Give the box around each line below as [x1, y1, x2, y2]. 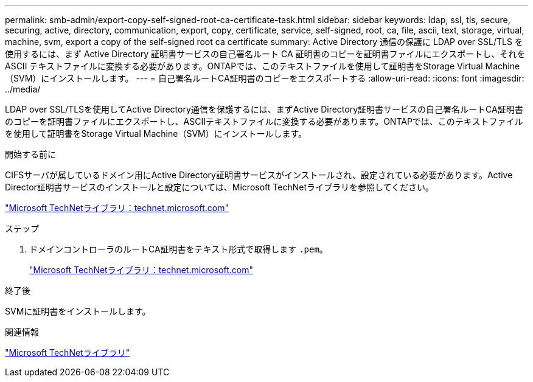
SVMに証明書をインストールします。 [5, 306, 151, 316]
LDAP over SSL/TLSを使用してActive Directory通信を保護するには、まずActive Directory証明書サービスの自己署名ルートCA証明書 [5, 104, 523, 114]
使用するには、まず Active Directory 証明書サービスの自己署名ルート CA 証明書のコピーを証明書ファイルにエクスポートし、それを [5, 49, 526, 59]
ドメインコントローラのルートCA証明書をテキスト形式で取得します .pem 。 [29, 244, 328, 254]
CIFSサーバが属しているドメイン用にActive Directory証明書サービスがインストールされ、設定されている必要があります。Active [5, 170, 513, 180]
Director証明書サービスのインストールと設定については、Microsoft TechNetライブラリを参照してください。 [5, 182, 434, 192]
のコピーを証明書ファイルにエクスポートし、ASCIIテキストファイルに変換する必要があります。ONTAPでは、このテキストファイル [5, 116, 523, 127]
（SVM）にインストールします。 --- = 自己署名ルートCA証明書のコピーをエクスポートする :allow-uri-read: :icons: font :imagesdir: [5, 73, 524, 83]
